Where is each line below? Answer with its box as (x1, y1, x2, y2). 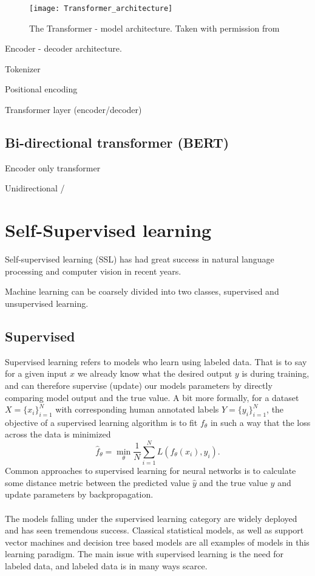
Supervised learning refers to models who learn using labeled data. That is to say (5, 355, 307, 368)
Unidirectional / (5, 182, 65, 194)
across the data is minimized (5, 428, 111, 441)
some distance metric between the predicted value (5, 476, 190, 489)
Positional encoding (5, 83, 78, 95)
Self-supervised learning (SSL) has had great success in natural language (5, 253, 274, 266)
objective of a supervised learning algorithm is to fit (5, 416, 198, 428)
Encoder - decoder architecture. (5, 42, 122, 55)
